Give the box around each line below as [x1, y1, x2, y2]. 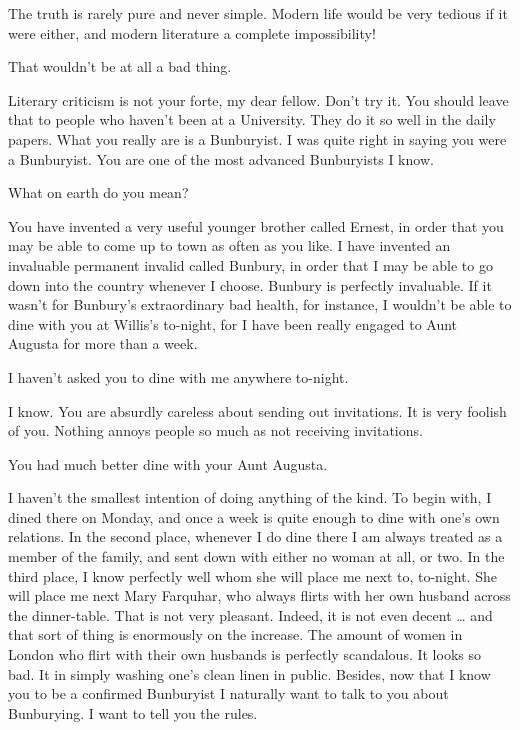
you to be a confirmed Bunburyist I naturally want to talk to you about [8, 683, 449, 704]
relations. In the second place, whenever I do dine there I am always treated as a [8, 526, 503, 547]
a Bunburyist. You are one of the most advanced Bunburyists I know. [8, 148, 434, 169]
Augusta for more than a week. [8, 333, 198, 354]
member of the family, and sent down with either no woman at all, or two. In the [8, 546, 505, 567]
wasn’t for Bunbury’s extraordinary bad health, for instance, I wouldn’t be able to [8, 294, 512, 315]
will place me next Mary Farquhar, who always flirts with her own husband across [8, 585, 511, 606]
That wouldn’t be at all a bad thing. [8, 56, 232, 77]
